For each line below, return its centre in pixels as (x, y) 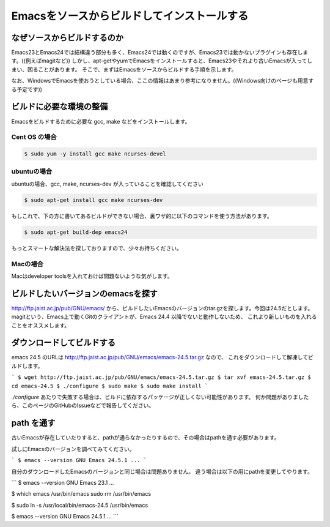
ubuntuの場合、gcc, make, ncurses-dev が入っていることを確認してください (108, 184)
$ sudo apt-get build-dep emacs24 (76, 232)
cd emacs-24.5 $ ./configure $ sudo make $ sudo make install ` (110, 386)
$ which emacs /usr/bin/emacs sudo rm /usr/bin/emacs (81, 494)
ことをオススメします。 (41, 325)
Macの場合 (28, 264)
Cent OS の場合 (34, 137)
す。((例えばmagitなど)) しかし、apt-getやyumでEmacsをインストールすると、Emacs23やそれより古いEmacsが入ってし (162, 61)
